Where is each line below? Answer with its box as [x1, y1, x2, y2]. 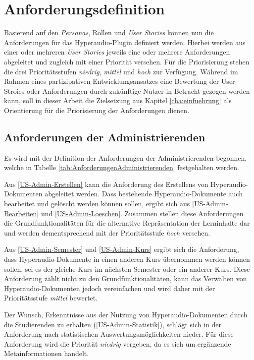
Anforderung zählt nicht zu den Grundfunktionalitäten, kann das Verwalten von [4, 273, 247, 284]
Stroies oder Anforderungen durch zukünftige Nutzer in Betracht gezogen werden [4, 85, 250, 96]
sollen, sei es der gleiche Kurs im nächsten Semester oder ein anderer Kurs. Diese [4, 263, 250, 274]
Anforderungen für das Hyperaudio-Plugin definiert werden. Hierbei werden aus [4, 37, 246, 47]
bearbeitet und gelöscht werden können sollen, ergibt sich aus [4, 198, 190, 209]
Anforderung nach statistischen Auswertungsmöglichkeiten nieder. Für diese [4, 329, 234, 339]
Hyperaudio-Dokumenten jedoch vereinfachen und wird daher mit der [4, 283, 215, 293]
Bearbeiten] [4, 208, 39, 218]
